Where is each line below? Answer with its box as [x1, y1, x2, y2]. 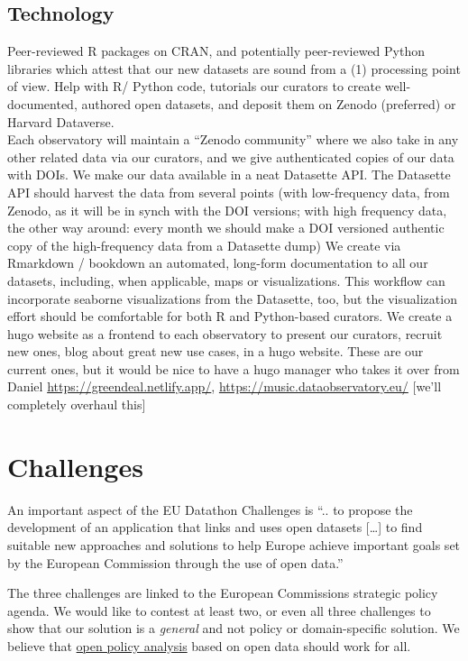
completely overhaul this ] [7, 395, 146, 414]
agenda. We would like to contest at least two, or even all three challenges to [7, 601, 431, 620]
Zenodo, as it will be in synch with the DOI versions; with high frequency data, [7, 200, 447, 219]
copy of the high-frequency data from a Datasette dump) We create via [7, 235, 401, 254]
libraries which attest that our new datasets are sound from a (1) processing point [7, 59, 461, 78]
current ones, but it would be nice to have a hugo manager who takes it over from [7, 359, 460, 378]
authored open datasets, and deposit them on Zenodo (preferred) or [81, 94, 456, 113]
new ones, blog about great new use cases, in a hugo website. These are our [7, 342, 424, 361]
